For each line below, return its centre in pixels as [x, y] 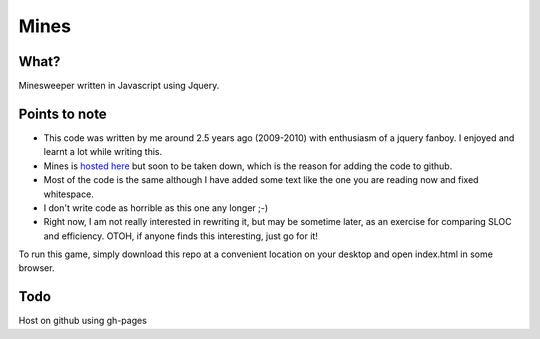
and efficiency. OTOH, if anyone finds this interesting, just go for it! [181, 236]
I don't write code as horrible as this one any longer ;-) [156, 207]
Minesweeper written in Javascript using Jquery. [119, 86]
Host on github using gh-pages [82, 321]
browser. [36, 268]
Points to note [62, 113]
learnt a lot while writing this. [103, 152]
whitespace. [68, 194]
